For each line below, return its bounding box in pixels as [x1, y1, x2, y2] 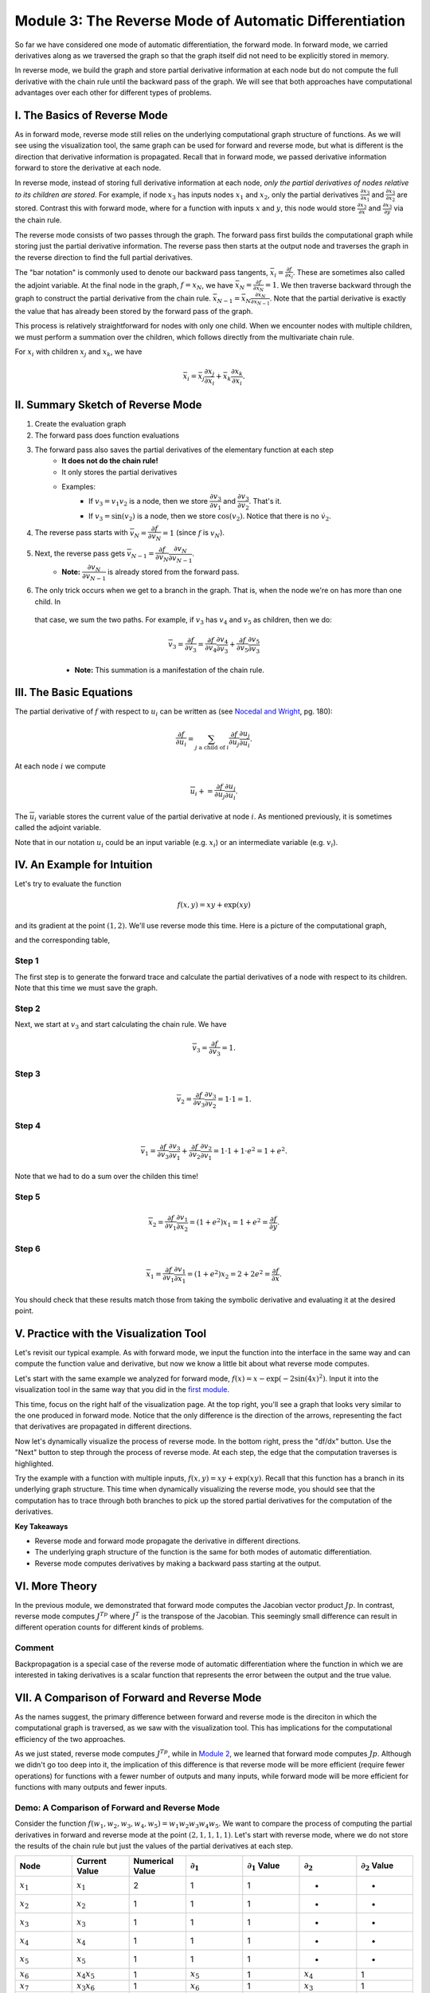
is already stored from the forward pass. [107, 567, 240, 576]
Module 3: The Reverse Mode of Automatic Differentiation [14, 12, 406, 29]
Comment [14, 1642, 54, 1653]
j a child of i [194, 744, 229, 752]
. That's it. [248, 496, 282, 505]
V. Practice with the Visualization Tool [14, 1327, 207, 1340]
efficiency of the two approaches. [14, 1734, 126, 1743]
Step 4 [14, 1120, 41, 1131]
